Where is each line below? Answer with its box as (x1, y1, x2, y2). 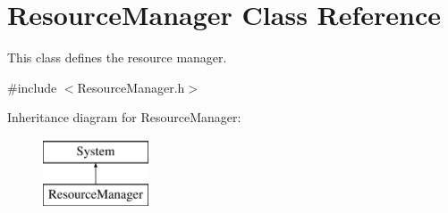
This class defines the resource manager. (7, 48, 227, 67)
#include (7, 78, 57, 96)
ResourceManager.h (77, 78, 185, 96)
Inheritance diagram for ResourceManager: (7, 108, 241, 127)
